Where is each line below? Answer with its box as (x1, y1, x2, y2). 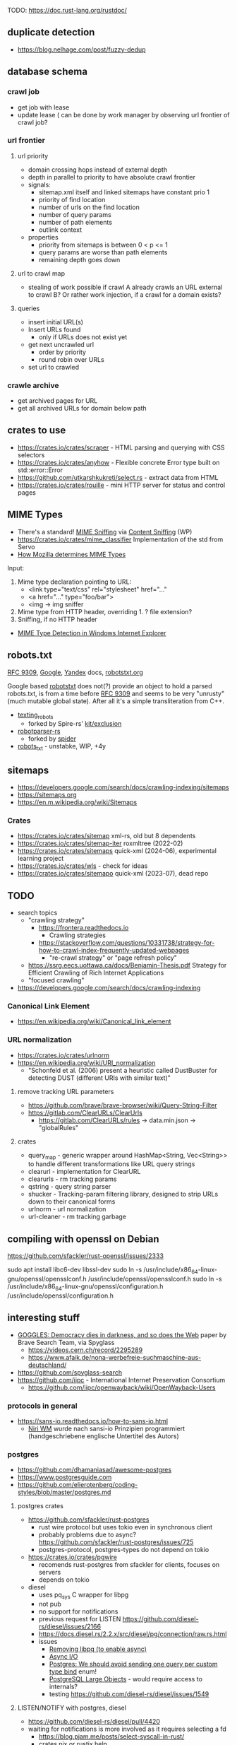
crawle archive (7, 380, 59, 390)
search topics (17, 908, 58, 917)
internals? (49, 1682, 78, 1691)
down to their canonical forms (28, 1197, 116, 1206)
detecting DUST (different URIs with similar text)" (28, 1074, 171, 1082)
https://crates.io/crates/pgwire (28, 1553, 118, 1561)
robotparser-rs (17, 727, 61, 736)
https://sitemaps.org (17, 790, 77, 799)
